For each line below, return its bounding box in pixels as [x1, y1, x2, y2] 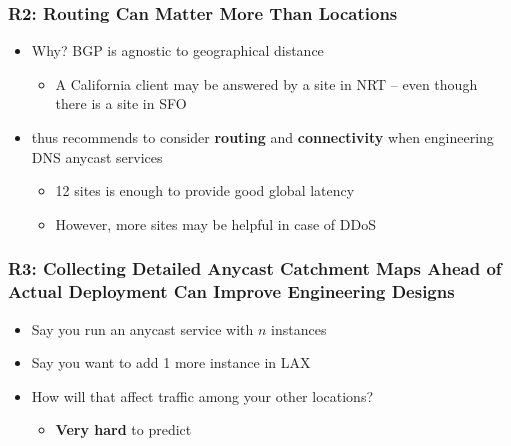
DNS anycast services [31, 146, 163, 167]
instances [271, 318, 327, 339]
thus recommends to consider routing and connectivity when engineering [31, 127, 494, 147]
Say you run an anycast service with [31, 318, 254, 339]
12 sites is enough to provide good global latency [55, 180, 355, 201]
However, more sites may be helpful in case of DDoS [55, 213, 376, 234]
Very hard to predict [55, 419, 192, 440]
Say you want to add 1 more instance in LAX [31, 352, 311, 373]
